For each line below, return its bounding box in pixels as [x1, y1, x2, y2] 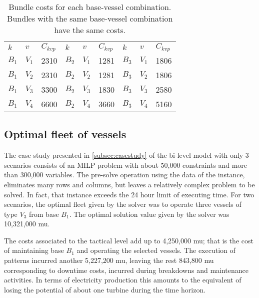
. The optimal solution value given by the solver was [69, 208, 229, 219]
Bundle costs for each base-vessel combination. [8, 1, 171, 13]
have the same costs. [54, 24, 126, 36]
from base [29, 208, 59, 219]
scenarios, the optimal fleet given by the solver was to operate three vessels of [4, 199, 241, 209]
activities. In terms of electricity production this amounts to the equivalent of [4, 274, 241, 285]
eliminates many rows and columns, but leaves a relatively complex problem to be [4, 179, 255, 189]
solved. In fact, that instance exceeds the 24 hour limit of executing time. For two [4, 189, 254, 199]
